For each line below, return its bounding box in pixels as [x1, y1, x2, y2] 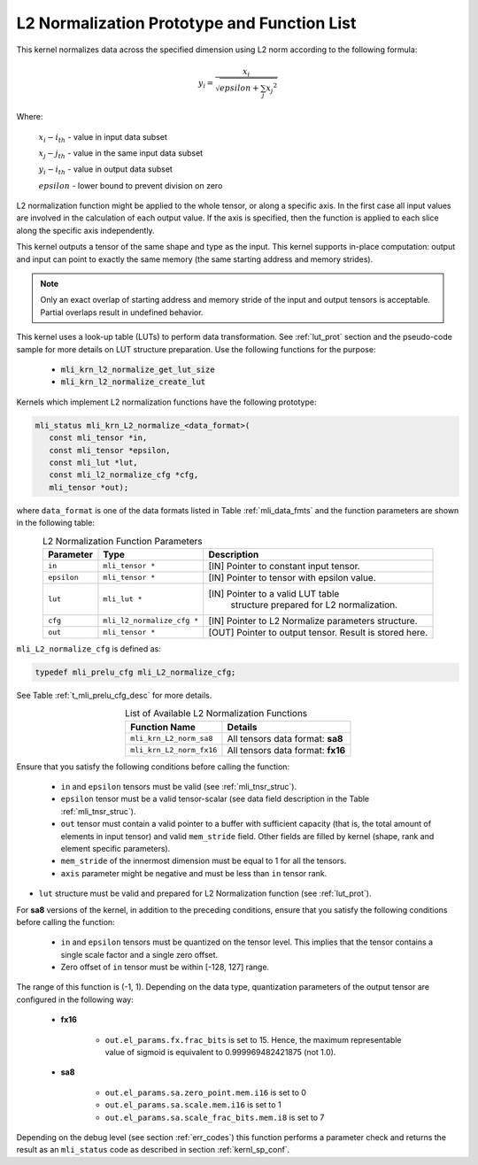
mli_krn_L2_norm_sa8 [129, 734, 213, 744]
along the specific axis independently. [16, 225, 155, 235]
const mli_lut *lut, [49, 457, 139, 467]
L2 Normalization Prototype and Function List [16, 13, 357, 33]
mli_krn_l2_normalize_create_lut [60, 377, 206, 387]
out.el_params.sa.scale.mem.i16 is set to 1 [104, 1099, 282, 1110]
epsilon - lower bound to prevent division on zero [38, 180, 223, 190]
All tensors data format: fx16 [227, 744, 346, 756]
